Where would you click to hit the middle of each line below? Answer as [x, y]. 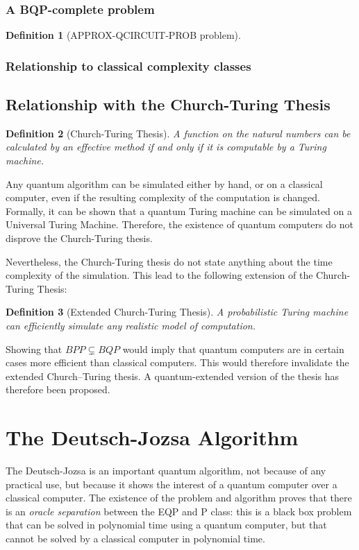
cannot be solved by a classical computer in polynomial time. [135, 539]
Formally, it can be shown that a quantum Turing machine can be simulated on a [179, 210]
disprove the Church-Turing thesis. [79, 238]
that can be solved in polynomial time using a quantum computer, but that [166, 525]
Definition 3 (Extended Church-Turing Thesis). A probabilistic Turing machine [177, 312]
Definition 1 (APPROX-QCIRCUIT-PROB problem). [123, 35]
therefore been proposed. [58, 389]
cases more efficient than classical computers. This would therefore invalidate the [177, 362]
